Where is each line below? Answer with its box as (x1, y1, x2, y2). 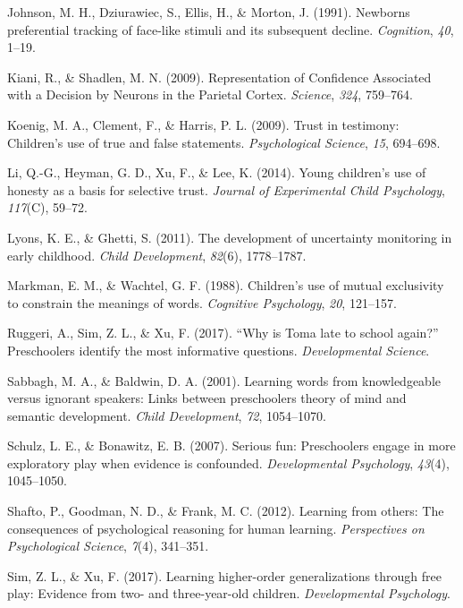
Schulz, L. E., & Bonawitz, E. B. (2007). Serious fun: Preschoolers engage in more (7, 436, 456, 455)
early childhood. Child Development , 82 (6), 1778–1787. (7, 245, 307, 264)
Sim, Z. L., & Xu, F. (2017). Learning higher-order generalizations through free (7, 566, 442, 585)
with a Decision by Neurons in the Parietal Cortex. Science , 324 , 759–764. (7, 85, 413, 104)
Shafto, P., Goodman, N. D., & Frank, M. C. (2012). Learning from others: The (7, 501, 444, 520)
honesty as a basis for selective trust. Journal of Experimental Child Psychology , (7, 180, 445, 199)
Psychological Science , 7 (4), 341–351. (7, 536, 209, 555)
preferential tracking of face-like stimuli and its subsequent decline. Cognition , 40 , (7, 20, 454, 39)
